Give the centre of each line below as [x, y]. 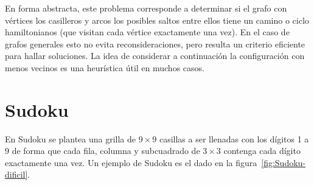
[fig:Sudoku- [284, 162]
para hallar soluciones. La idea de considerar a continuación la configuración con [155, 56]
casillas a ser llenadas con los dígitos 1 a [234, 138]
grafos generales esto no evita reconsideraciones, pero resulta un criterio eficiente [155, 44]
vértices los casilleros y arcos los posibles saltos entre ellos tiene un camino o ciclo [157, 20]
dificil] [16, 174]
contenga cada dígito [262, 151]
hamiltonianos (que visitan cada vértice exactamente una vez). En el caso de [147, 32]
